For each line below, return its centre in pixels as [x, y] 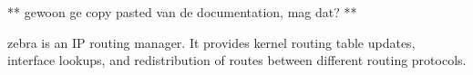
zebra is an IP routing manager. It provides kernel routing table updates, [211, 42]
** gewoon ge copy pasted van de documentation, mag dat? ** [182, 12]
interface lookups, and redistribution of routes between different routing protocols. [237, 60]
